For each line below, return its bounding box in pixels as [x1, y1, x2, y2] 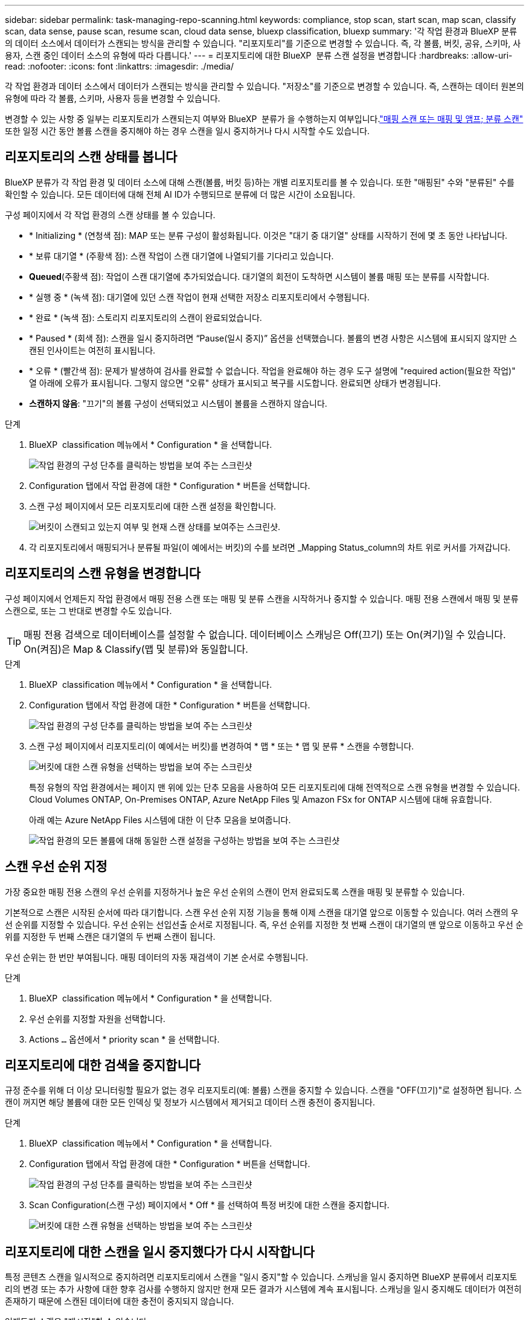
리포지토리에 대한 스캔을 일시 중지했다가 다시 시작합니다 [5, 1244, 315, 1260]
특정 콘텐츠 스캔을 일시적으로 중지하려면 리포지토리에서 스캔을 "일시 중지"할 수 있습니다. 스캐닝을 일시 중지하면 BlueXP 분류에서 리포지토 [5, 1272, 518, 1283]
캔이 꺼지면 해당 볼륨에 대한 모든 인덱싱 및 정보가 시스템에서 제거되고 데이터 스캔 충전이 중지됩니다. [5, 1097, 375, 1108]
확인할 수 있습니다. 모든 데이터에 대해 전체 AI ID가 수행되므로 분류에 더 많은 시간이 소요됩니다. [5, 189, 355, 199]
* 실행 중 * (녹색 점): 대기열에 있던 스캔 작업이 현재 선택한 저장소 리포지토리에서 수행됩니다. [29, 291, 370, 302]
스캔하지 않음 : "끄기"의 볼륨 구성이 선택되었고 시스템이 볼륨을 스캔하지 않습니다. [29, 398, 327, 409]
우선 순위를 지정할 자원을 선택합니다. [29, 1013, 165, 1024]
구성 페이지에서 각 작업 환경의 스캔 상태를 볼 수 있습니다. [5, 209, 216, 220]
